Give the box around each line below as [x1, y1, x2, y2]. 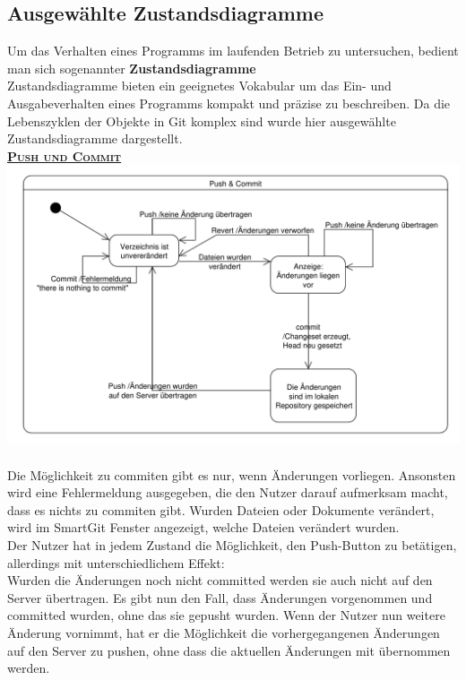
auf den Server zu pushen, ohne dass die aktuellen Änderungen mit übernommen [7, 641, 451, 659]
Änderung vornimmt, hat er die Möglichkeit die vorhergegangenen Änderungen [7, 623, 440, 641]
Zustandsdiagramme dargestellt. [7, 129, 183, 148]
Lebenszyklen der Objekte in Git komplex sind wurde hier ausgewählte [7, 111, 396, 130]
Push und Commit [7, 146, 122, 165]
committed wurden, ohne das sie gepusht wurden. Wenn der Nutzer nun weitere [7, 606, 445, 624]
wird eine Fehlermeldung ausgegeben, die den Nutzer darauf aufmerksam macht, [7, 483, 448, 502]
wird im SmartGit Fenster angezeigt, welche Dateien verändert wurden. [7, 518, 400, 537]
